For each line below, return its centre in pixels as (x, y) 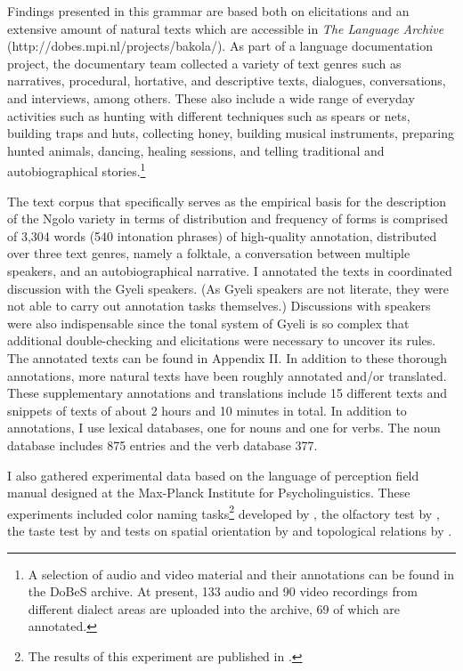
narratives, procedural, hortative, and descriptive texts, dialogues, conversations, (227, 81)
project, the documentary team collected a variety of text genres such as (204, 63)
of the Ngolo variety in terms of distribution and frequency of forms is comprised (227, 218)
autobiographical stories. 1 (77, 170)
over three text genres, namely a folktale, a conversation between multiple (209, 253)
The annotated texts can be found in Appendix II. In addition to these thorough (227, 357)
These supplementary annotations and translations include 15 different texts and (227, 393)
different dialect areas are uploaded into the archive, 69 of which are (214, 608)
